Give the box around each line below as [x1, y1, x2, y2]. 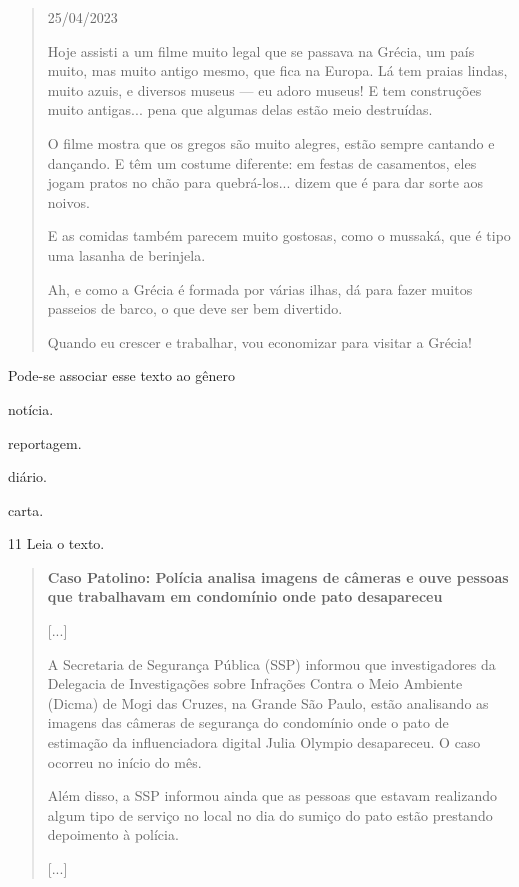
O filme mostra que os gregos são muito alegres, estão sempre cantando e [47, 132, 495, 153]
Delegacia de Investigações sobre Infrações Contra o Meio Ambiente [47, 673, 463, 694]
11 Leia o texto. [8, 533, 105, 554]
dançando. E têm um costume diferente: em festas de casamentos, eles [47, 152, 477, 173]
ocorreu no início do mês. [47, 751, 202, 772]
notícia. [8, 398, 54, 419]
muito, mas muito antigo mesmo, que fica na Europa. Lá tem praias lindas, [47, 60, 508, 81]
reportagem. [8, 432, 82, 453]
